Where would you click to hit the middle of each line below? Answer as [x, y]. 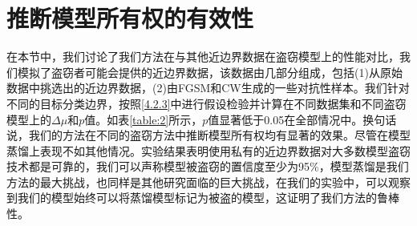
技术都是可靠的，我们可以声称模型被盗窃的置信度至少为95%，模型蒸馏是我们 [208, 166]
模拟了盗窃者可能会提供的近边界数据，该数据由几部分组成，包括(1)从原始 [210, 72]
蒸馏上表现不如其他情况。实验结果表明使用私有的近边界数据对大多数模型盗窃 [208, 150]
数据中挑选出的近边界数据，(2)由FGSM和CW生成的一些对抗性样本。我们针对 [208, 88]
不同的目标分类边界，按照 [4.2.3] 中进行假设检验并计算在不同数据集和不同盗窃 [206, 103]
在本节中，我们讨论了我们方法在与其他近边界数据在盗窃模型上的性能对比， [203, 56]
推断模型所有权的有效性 [130, 18]
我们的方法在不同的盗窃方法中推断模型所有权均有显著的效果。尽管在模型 [219, 135]
